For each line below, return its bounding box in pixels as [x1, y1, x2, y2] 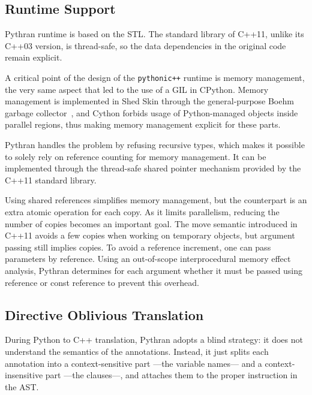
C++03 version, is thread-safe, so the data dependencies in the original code [5, 39, 286, 52]
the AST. [5, 380, 39, 393]
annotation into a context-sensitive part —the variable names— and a [5, 357, 262, 369]
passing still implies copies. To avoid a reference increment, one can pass [5, 240, 271, 253]
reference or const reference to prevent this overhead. [5, 276, 199, 288]
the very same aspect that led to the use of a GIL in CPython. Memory [5, 83, 269, 95]
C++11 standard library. [5, 173, 97, 186]
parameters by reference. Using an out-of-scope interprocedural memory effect [5, 252, 291, 265]
